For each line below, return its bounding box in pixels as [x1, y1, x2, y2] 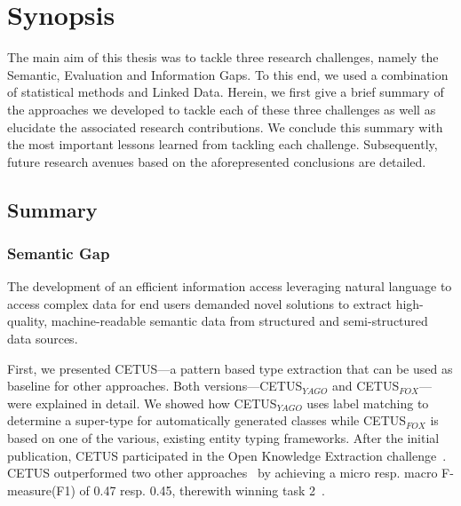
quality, [7, 312, 48, 330]
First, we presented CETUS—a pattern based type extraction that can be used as [7, 359, 453, 377]
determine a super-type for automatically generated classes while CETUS [7, 411, 407, 430]
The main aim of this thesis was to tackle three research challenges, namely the [7, 48, 439, 67]
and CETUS [331, 376, 400, 395]
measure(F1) [7, 480, 76, 499]
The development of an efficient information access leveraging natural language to [7, 277, 452, 296]
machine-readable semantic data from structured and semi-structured [51, 312, 428, 330]
